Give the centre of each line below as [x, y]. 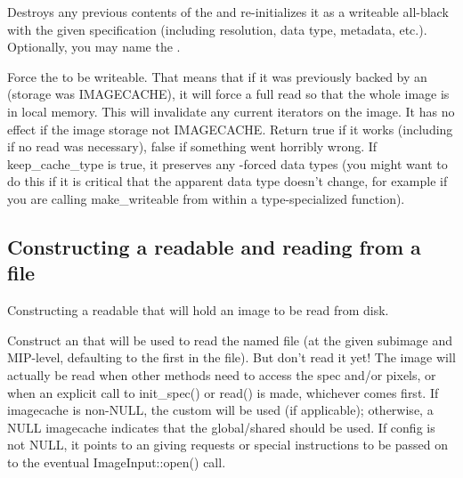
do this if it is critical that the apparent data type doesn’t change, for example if [227, 181]
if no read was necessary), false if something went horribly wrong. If [192, 146]
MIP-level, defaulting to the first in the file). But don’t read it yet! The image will [231, 357]
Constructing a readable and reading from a [214, 246]
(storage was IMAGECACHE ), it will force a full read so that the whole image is [228, 94]
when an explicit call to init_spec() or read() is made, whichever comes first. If [223, 392]
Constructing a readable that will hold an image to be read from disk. [198, 310]
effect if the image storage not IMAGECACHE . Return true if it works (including [230, 129]
